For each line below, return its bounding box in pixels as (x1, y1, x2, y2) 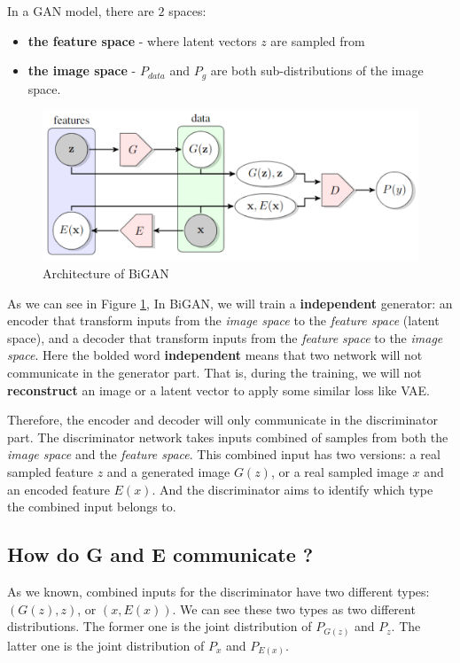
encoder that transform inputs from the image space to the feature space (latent (7, 311, 440, 330)
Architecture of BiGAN (43, 264, 169, 283)
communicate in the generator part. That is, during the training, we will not (7, 363, 422, 382)
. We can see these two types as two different (172, 599, 416, 618)
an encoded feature (7, 480, 110, 498)
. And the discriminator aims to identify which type (152, 480, 433, 498)
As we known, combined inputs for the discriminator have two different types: (7, 582, 430, 601)
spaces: (168, 2, 207, 19)
